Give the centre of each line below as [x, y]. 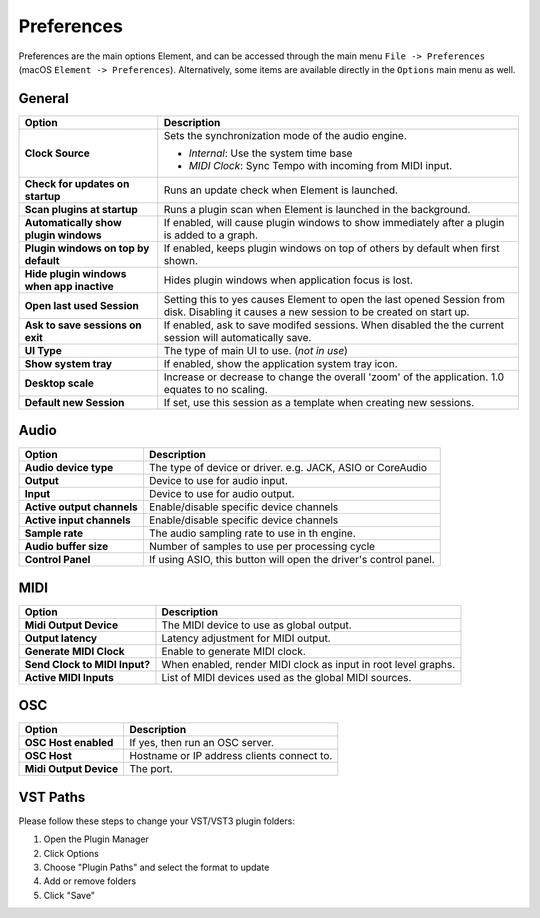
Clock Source [57, 153]
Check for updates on [77, 183]
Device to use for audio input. [218, 481]
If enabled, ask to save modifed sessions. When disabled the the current [334, 325]
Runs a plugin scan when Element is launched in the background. [317, 209]
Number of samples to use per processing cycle [261, 547]
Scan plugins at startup [81, 209]
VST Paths [52, 796]
